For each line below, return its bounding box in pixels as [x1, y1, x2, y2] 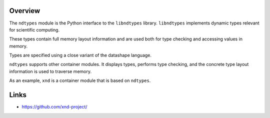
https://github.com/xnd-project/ [21, 104, 87, 110]
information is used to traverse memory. [9, 68, 92, 74]
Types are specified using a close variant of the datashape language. [9, 52, 152, 58]
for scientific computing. [9, 26, 60, 32]
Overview [9, 6, 40, 15]
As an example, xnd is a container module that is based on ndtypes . [9, 77, 151, 83]
